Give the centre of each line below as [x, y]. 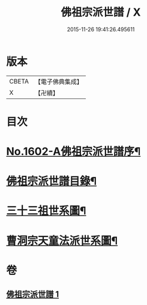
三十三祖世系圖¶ [46, 211]
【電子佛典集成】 [58, 82]
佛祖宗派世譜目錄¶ [52, 181]
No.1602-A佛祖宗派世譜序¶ [73, 152]
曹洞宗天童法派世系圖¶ [62, 240]
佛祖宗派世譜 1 [33, 294]
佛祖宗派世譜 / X [101, 12]
